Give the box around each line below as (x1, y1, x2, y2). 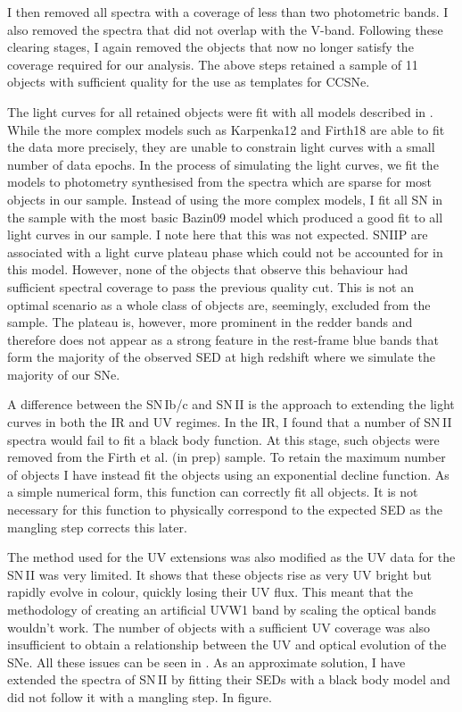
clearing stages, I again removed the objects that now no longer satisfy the (7, 38, 414, 56)
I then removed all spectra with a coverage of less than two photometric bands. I (7, 3, 449, 21)
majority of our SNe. (7, 364, 120, 383)
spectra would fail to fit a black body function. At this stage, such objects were (7, 430, 440, 448)
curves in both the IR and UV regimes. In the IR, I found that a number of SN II (7, 413, 452, 431)
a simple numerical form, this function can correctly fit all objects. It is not (7, 482, 418, 501)
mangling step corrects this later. (7, 517, 187, 536)
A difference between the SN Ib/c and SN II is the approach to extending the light (7, 395, 455, 414)
